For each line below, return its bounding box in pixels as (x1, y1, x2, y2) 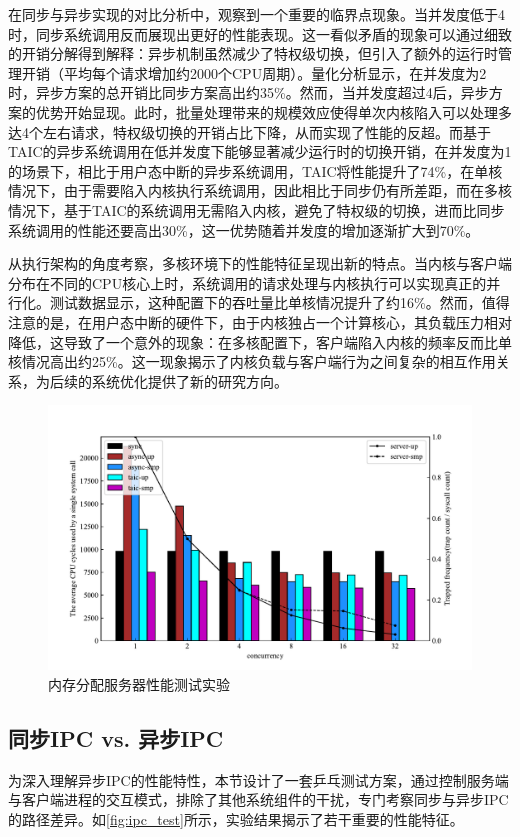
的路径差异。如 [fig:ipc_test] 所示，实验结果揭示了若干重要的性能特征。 (8, 808, 464, 829)
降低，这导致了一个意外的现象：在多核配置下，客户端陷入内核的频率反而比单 (8, 331, 512, 352)
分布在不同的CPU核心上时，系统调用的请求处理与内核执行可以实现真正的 (8, 272, 487, 293)
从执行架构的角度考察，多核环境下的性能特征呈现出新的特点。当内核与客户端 (8, 253, 512, 274)
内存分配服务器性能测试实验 (48, 673, 230, 694)
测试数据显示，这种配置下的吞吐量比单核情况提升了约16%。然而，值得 (49, 292, 510, 313)
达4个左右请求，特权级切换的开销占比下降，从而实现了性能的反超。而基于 (8, 121, 491, 142)
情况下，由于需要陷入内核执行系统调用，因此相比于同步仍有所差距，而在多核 (8, 180, 512, 201)
